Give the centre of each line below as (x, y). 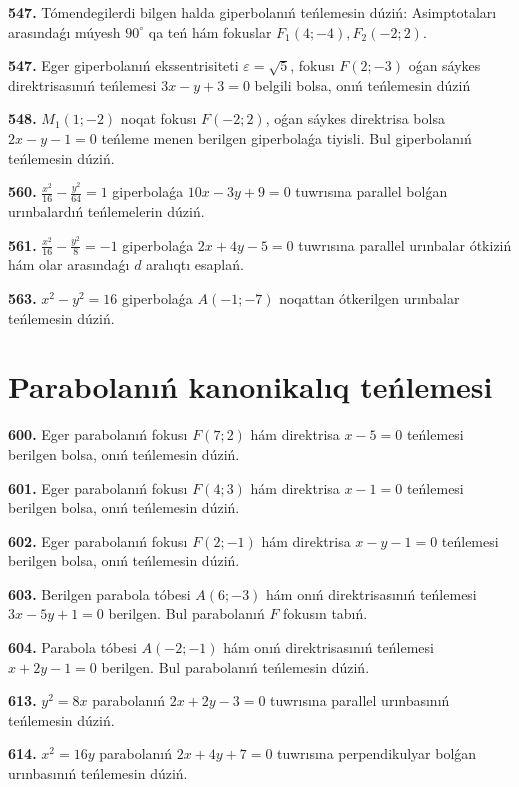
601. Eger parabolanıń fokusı (98, 487)
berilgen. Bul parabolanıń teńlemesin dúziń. (235, 666)
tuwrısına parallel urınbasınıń (360, 700)
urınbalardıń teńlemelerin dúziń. (106, 210)
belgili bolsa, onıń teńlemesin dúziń (362, 84)
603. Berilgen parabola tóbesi (99, 593)
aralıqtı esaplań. (195, 264)
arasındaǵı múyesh (64, 31)
